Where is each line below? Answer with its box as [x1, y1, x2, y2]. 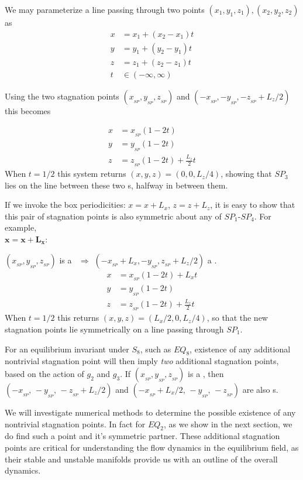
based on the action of [5, 367, 84, 379]
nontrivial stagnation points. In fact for [5, 417, 146, 430]
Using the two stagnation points [5, 90, 119, 102]
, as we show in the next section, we [164, 417, 292, 430]
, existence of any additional [190, 342, 291, 355]
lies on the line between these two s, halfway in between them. [5, 179, 228, 191]
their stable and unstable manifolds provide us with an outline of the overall [5, 452, 278, 465]
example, [5, 221, 37, 234]
